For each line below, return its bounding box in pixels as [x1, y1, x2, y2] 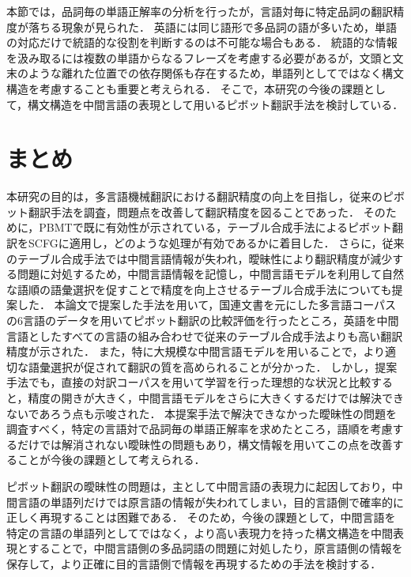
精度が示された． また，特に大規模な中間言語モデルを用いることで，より [6, 343, 386, 360]
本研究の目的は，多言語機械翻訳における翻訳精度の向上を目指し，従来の [6, 188, 383, 205]
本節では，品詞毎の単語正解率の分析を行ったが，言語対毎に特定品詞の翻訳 [6, 3, 394, 19]
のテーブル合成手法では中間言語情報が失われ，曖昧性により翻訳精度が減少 [6, 250, 393, 266]
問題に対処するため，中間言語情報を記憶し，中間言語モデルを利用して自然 [17, 266, 404, 282]
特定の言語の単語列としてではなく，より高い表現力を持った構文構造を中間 [6, 524, 393, 541]
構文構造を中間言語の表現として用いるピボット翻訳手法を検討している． [28, 96, 404, 112]
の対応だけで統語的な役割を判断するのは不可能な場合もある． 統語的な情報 [6, 34, 398, 51]
